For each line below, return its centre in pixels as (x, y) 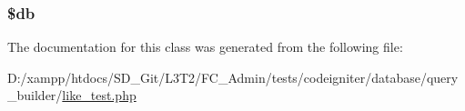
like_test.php (99, 95)
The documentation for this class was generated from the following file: (205, 47)
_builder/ (35, 95)
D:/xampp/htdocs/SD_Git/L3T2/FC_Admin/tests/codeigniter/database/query (233, 77)
